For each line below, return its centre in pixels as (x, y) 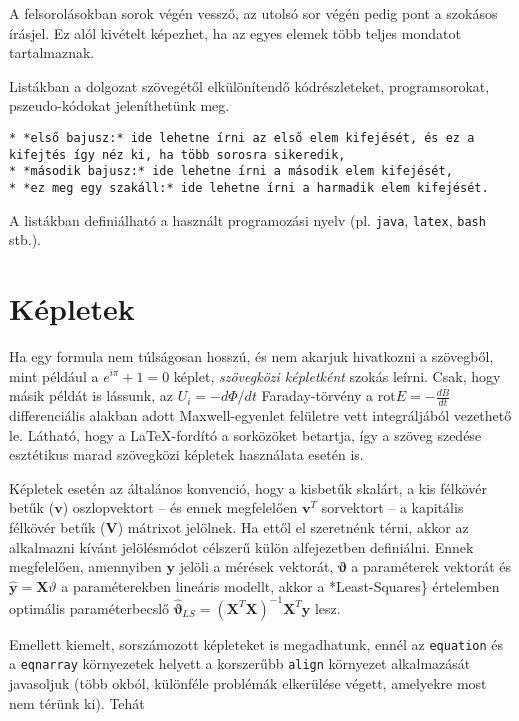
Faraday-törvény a (317, 395)
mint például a (54, 375)
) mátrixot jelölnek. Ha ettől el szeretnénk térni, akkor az (293, 526)
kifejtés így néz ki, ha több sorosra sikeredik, (177, 154)
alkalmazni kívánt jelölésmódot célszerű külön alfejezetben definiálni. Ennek (241, 546)
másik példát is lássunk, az (91, 395)
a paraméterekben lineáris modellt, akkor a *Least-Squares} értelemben (280, 585)
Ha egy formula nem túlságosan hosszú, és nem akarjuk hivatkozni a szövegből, (251, 355)
